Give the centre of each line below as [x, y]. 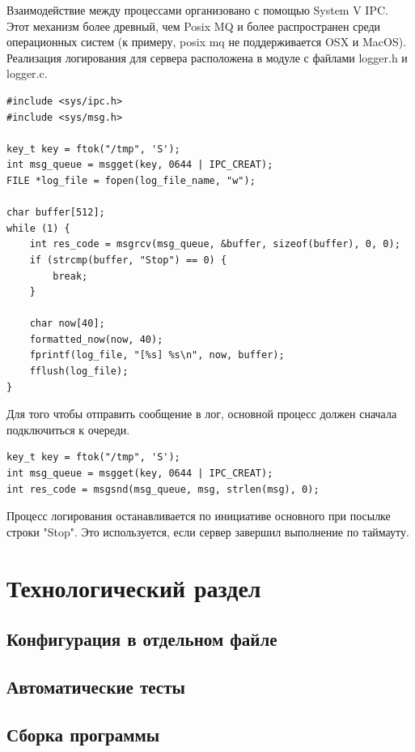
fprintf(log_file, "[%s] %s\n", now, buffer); [157, 355]
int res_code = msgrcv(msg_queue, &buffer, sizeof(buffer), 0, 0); [215, 244]
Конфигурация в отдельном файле [142, 639]
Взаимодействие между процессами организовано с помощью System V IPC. [197, 10]
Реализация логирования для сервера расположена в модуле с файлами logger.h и [207, 57]
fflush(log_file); [79, 372]
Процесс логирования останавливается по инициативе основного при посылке [199, 516]
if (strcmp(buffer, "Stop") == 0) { [128, 260]
